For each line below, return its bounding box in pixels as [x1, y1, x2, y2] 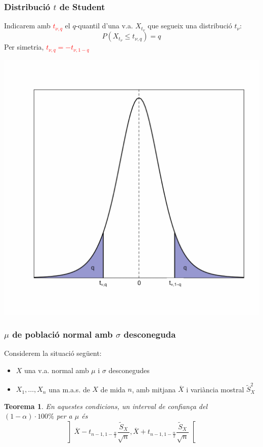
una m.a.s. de [49, 384, 90, 394]
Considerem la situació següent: [4, 348, 102, 358]
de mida [100, 384, 125, 394]
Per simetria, [4, 42, 44, 52]
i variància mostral [186, 384, 244, 394]
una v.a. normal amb [24, 364, 89, 375]
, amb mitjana [131, 384, 176, 394]
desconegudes [108, 364, 150, 375]
